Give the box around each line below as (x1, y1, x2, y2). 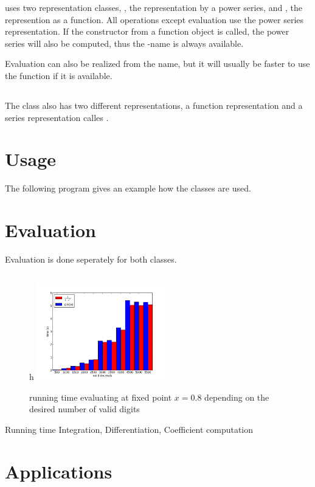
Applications (5, 458, 112, 483)
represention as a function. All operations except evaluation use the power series (5, 13, 304, 26)
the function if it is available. (5, 69, 112, 81)
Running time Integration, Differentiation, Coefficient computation (5, 423, 254, 435)
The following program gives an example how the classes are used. (5, 182, 251, 195)
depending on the (204, 390, 269, 403)
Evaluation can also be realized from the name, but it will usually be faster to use (5, 57, 310, 70)
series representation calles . (5, 111, 109, 123)
